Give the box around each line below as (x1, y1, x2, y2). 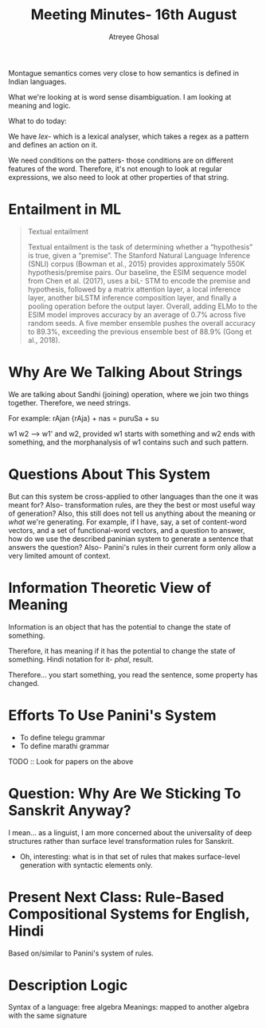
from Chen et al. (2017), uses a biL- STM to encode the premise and (27, 276, 251, 285)
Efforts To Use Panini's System (8, 706, 217, 724)
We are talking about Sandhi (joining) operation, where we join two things (8, 389, 249, 399)
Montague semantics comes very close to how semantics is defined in (8, 68, 239, 77)
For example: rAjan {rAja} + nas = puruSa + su (8, 413, 159, 423)
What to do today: (8, 116, 68, 125)
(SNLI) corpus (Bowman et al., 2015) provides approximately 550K (27, 259, 245, 269)
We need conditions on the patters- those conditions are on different (8, 155, 233, 165)
